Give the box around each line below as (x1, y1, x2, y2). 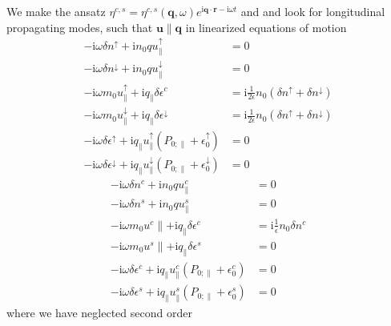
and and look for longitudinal (240, 3, 385, 19)
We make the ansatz (6, 3, 106, 19)
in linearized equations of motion (185, 18, 347, 35)
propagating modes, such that (6, 18, 153, 35)
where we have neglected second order (6, 304, 192, 321)
